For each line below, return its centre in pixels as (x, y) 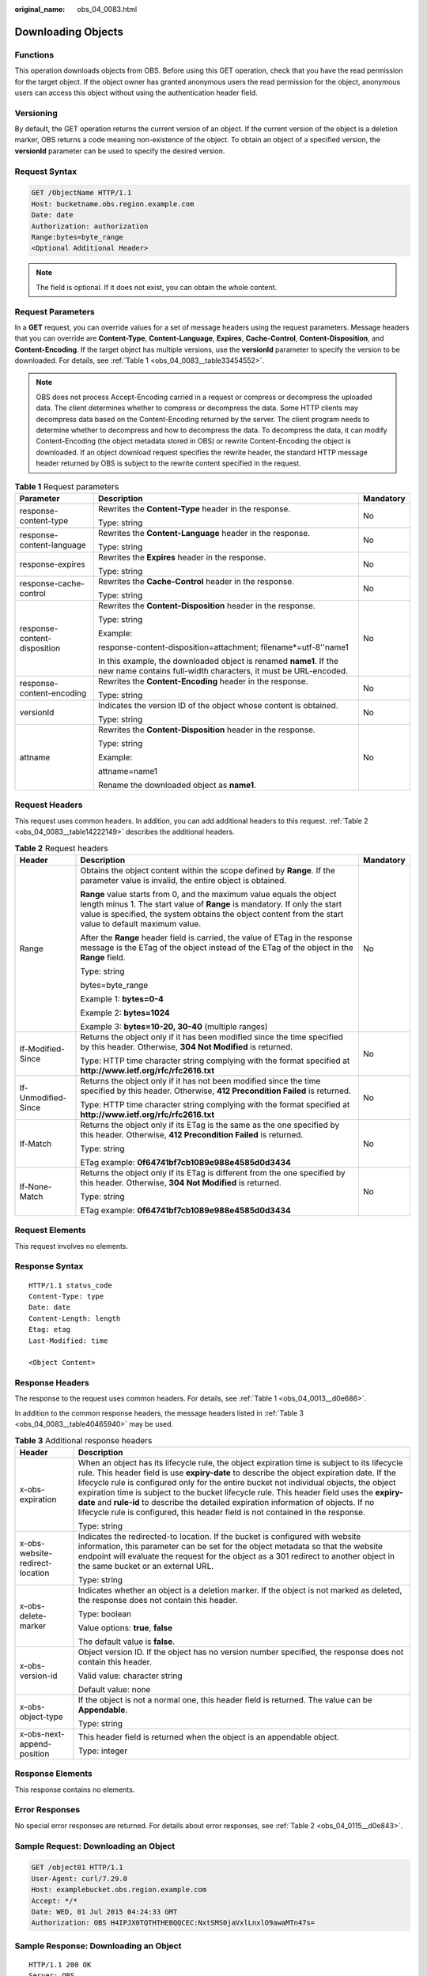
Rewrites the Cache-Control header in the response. (196, 581)
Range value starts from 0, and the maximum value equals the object (208, 894)
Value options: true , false (125, 1627)
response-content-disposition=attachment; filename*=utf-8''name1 (223, 647)
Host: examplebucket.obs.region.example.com (119, 1890)
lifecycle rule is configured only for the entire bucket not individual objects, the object (237, 1482)
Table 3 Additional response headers (83, 1440)
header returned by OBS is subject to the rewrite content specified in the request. (168, 463)
